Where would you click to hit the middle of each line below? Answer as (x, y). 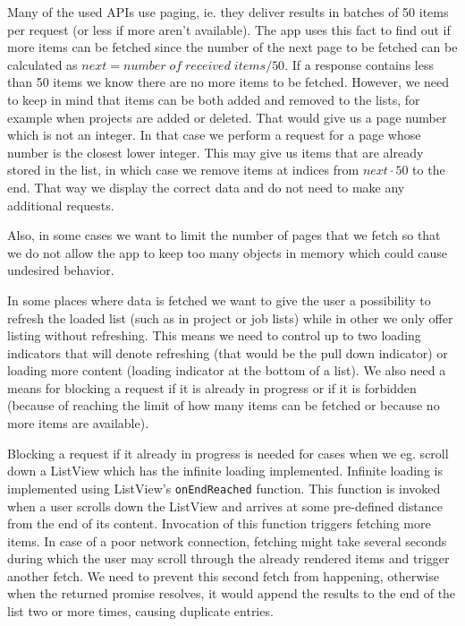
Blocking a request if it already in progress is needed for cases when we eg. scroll (228, 453)
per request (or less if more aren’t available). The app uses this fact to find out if (229, 29)
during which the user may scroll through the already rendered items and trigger (228, 558)
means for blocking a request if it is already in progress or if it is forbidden (212, 387)
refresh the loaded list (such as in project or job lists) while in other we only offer (230, 317)
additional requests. (61, 205)
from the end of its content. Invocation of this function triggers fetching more (219, 523)
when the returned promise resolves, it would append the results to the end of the (232, 593)
